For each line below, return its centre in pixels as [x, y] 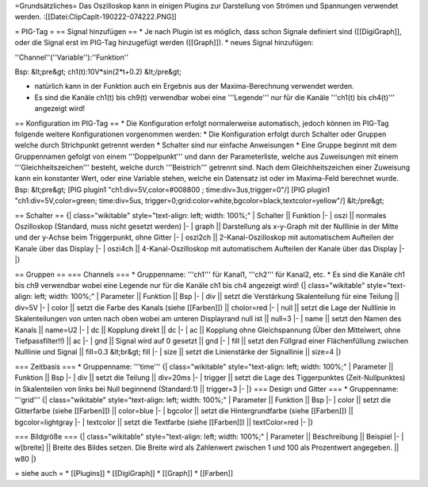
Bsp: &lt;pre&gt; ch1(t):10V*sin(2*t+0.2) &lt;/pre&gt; [98, 71]
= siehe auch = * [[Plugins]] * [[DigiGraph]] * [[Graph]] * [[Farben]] [124, 474]
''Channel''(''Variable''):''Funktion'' [72, 57]
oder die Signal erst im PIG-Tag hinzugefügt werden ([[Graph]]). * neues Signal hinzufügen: [164, 43]
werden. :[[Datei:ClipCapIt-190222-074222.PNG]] [96, 17]
